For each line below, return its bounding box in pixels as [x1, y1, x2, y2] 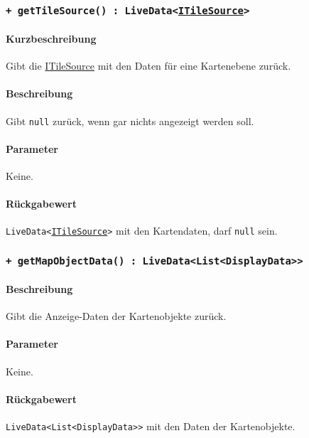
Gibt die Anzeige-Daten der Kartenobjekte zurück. [6, 309, 227, 324]
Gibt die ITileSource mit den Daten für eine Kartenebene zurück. [6, 58, 291, 73]
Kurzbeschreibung [6, 31, 97, 46]
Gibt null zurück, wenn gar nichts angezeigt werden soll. [6, 113, 254, 128]
